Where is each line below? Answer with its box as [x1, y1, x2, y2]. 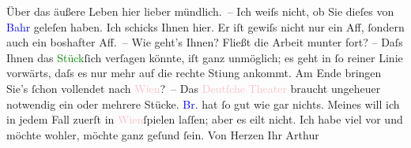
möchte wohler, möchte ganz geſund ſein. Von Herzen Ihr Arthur [6, 126, 319, 142]
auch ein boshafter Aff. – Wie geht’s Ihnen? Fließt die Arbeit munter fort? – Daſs [6, 34, 403, 50]
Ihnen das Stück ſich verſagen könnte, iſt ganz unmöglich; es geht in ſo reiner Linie [6, 49, 403, 65]
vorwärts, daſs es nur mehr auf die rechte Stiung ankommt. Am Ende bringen [6, 65, 382, 81]
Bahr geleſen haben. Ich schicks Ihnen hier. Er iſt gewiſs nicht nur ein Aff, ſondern [6, 18, 405, 35]
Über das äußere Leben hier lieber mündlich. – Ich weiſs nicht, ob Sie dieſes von [6, 3, 394, 19]
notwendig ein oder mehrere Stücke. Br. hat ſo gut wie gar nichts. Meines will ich [6, 95, 400, 112]
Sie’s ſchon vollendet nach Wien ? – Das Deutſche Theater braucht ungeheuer [6, 80, 381, 96]
